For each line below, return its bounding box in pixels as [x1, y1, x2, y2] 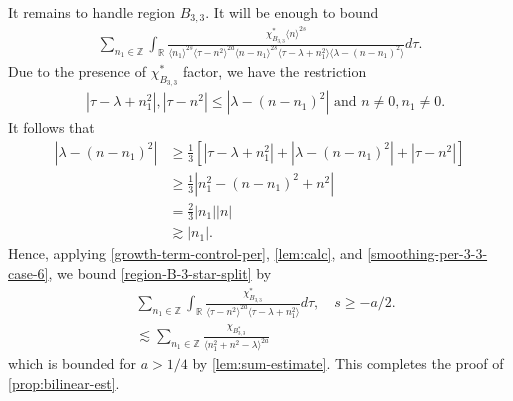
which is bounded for [8, 353, 137, 374]
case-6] [8, 263, 49, 283]
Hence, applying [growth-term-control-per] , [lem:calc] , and [8, 243, 363, 264]
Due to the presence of [8, 61, 146, 82]
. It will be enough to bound [205, 2, 379, 22]
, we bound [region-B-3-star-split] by [48, 263, 272, 283]
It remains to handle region [8, 2, 175, 22]
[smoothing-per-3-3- [367, 243, 488, 264]
